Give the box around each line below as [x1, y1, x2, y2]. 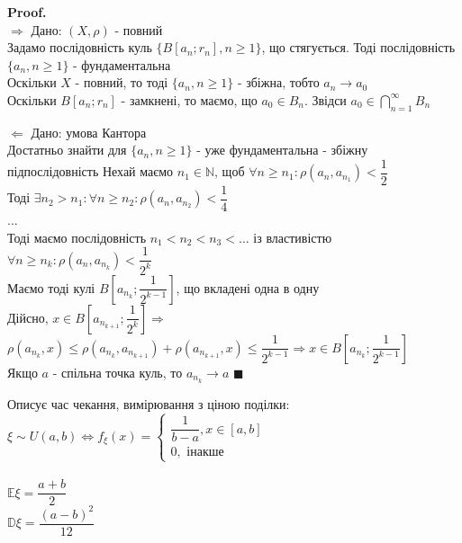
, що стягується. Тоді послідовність [261, 38, 456, 57]
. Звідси [303, 90, 347, 109]
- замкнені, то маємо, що [121, 90, 258, 109]
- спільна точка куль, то [52, 362, 183, 381]
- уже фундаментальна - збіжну [196, 140, 368, 159]
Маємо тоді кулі [7, 278, 95, 297]
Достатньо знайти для [7, 140, 127, 159]
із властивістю [253, 227, 332, 246]
